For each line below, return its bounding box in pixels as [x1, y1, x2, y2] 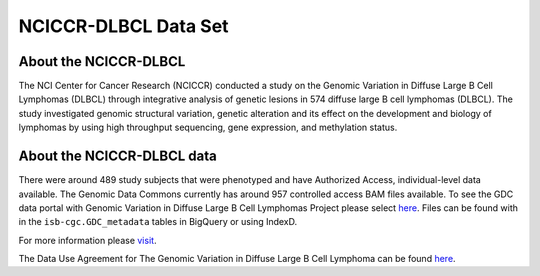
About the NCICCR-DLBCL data [18, 148, 217, 165]
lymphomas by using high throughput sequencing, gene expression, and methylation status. [18, 121, 398, 134]
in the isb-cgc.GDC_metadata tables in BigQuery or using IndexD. [18, 216, 298, 228]
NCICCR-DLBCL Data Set [18, 15, 229, 37]
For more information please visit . [18, 234, 157, 246]
